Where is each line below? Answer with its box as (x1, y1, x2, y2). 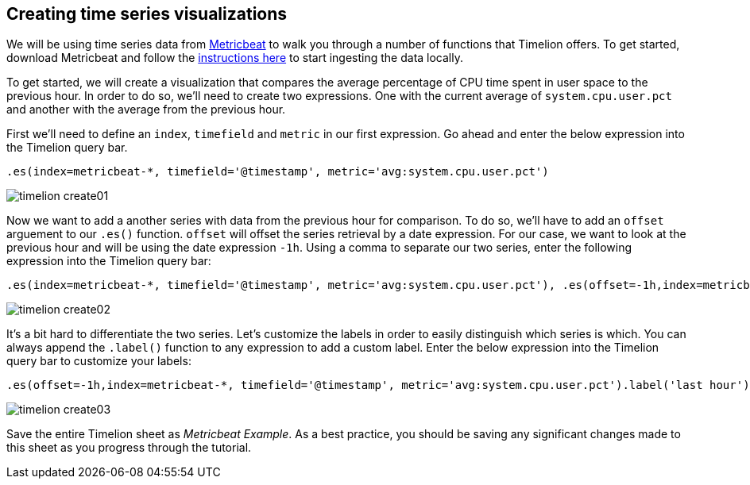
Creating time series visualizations (6, 4, 288, 24)
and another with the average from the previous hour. (6, 102, 286, 117)
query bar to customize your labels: (6, 354, 191, 368)
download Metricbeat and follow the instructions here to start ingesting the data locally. (6, 51, 464, 65)
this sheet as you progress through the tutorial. (6, 441, 252, 455)
